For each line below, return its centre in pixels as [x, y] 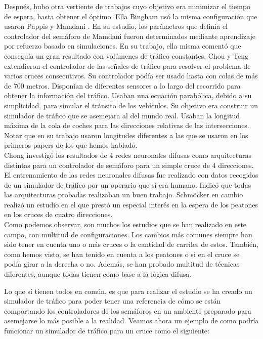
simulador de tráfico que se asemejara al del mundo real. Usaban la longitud [122, 115]
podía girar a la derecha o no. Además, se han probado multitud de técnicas [122, 264]
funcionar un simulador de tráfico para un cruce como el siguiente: [107, 330]
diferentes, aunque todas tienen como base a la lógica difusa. [98, 274]
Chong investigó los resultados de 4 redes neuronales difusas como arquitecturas [128, 155]
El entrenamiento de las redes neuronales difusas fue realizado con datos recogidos [131, 175]
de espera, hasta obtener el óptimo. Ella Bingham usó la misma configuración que [131, 16]
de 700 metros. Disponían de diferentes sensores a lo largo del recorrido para [122, 85]
